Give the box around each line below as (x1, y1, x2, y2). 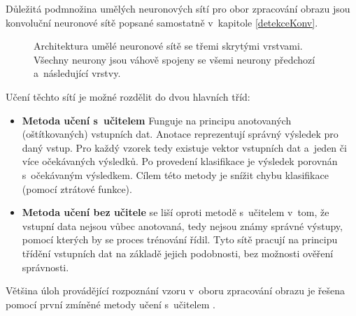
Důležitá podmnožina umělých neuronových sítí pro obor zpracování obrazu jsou (6, 1, 350, 15)
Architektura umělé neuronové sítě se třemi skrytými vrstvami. (34, 38, 303, 53)
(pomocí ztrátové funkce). (22, 181, 132, 196)
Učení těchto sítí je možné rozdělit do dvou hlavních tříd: (6, 89, 250, 103)
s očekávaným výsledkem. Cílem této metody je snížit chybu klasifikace (22, 167, 329, 182)
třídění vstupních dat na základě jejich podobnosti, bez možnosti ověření (22, 245, 334, 260)
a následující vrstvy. (34, 66, 121, 80)
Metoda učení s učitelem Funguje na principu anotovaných (22, 113, 292, 127)
